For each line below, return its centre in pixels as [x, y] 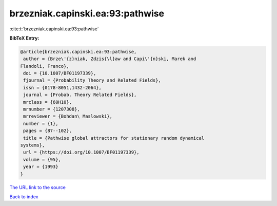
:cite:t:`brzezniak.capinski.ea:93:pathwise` [54, 29]
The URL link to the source [38, 187]
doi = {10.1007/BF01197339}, [60, 73]
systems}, [33, 145]
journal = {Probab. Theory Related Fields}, [80, 95]
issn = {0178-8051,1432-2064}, [63, 88]
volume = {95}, [42, 160]
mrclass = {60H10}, [47, 102]
